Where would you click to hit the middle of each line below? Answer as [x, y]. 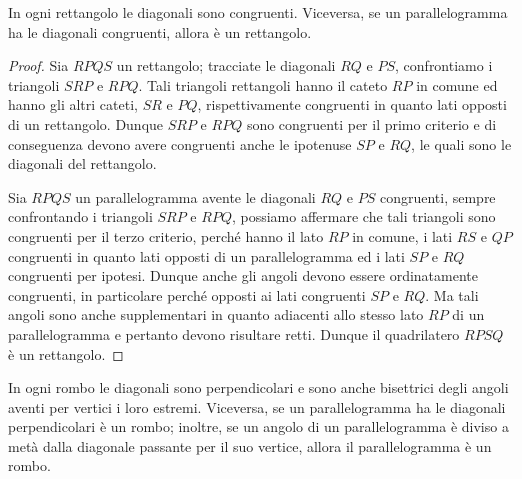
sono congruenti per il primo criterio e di [371, 123]
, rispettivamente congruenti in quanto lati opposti [352, 104]
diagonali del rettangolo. [82, 163]
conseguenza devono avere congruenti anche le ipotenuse [180, 143]
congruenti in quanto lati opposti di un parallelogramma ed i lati [206, 255]
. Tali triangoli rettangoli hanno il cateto [263, 84]
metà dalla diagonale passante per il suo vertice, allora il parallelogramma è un [250, 445]
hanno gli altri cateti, [73, 104]
